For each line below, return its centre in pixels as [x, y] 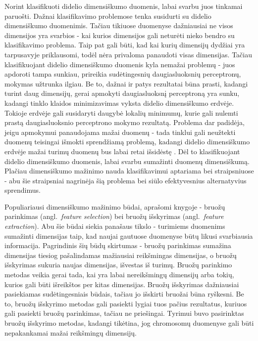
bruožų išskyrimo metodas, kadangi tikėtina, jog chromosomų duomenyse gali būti [129, 323]
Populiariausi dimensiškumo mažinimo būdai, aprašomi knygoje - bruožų [115, 206]
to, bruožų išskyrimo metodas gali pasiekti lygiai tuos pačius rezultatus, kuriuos [126, 303]
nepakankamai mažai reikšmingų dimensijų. [71, 332]
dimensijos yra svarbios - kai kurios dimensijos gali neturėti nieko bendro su [120, 35]
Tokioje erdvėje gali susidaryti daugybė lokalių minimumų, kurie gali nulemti [121, 112]
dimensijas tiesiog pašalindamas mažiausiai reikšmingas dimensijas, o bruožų [121, 255]
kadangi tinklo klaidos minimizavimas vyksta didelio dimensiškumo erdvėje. [119, 103]
